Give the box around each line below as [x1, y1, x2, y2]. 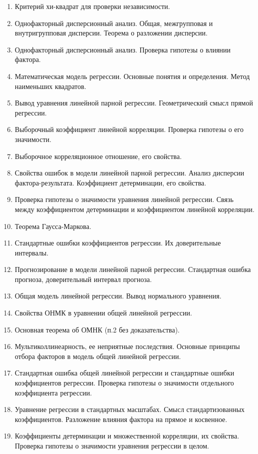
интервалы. [14, 247, 49, 257]
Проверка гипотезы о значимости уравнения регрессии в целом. [14, 440, 209, 450]
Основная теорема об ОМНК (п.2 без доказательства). [14, 324, 180, 334]
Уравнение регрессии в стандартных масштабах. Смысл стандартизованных [14, 404, 245, 414]
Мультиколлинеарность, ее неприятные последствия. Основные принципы [14, 341, 240, 351]
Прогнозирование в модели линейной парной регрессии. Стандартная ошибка [14, 264, 251, 274]
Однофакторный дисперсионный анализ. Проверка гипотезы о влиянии [14, 44, 231, 54]
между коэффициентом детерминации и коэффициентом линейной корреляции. [14, 203, 255, 214]
